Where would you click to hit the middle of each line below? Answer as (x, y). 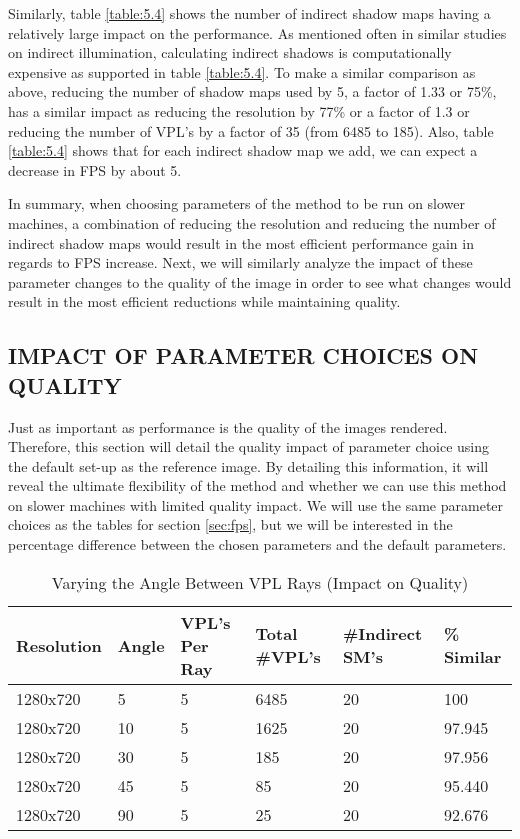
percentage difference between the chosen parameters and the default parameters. (257, 544)
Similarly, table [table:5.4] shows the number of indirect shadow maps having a (249, 13)
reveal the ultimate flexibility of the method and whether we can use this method (257, 485)
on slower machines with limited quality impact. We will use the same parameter (256, 504)
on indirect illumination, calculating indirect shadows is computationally (230, 52)
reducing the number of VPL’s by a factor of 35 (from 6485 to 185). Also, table (251, 130)
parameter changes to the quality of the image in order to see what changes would (260, 281)
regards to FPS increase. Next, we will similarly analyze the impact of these (240, 262)
